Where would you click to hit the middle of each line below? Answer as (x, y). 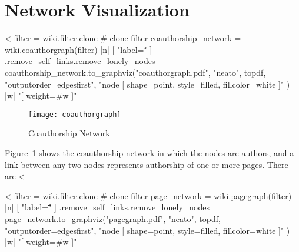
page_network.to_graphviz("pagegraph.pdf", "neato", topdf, (113, 218)
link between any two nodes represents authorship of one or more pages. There (147, 164)
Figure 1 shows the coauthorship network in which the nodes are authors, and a (149, 152)
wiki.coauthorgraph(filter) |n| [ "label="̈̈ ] (79, 49)
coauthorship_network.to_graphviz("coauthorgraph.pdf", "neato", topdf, (135, 72)
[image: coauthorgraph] (75, 114)
